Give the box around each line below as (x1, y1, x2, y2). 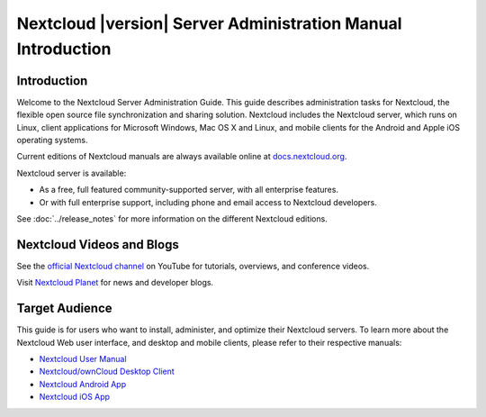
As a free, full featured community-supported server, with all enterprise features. (39, 185, 339, 195)
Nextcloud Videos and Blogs (16, 237, 179, 252)
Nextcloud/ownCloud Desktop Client (39, 366, 175, 377)
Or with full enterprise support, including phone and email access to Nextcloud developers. (39, 196, 377, 207)
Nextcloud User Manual (39, 353, 127, 364)
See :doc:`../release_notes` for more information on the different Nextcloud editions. (16, 213, 328, 224)
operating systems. (16, 135, 88, 146)
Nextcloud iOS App (39, 392, 111, 403)
